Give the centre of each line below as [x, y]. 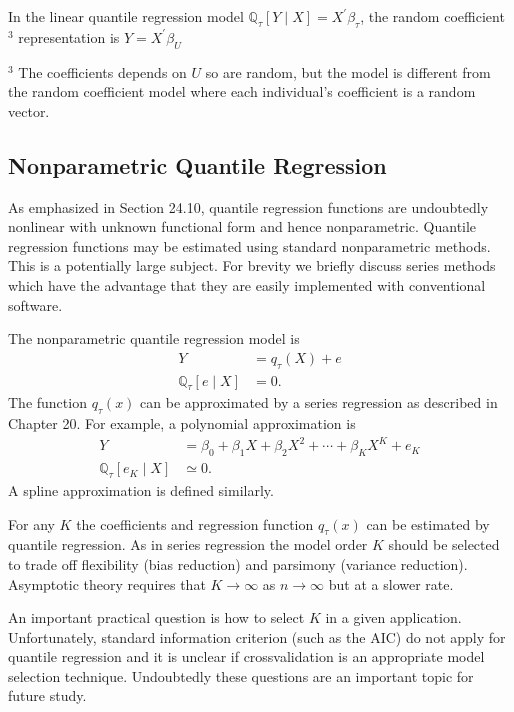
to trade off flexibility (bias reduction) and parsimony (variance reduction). [238, 563]
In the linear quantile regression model [126, 16]
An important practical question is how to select [156, 617]
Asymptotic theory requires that [107, 583]
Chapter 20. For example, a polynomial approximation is [182, 423]
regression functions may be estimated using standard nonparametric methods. [249, 245]
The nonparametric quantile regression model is [154, 338]
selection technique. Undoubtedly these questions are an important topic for [241, 675]
